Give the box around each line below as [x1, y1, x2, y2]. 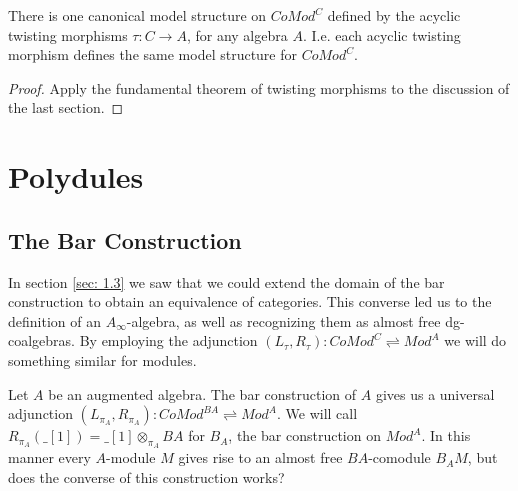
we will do [444, 330, 507, 351]
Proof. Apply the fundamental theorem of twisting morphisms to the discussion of [8, 77, 510, 98]
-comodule [368, 447, 431, 468]
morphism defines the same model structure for [8, 44, 298, 65]
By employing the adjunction [79, 330, 258, 351]
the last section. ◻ [8, 97, 124, 118]
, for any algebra [186, 24, 288, 45]
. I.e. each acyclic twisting [302, 24, 461, 45]
